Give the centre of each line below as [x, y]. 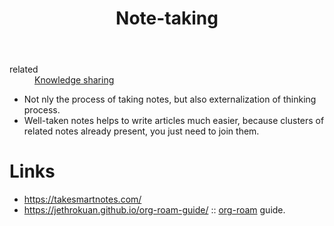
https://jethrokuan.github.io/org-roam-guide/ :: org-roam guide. [154, 210]
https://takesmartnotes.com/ [82, 199]
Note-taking [167, 18]
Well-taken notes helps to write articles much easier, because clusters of [174, 121]
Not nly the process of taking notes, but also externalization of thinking [170, 99]
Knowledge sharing [74, 80]
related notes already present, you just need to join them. [141, 131]
